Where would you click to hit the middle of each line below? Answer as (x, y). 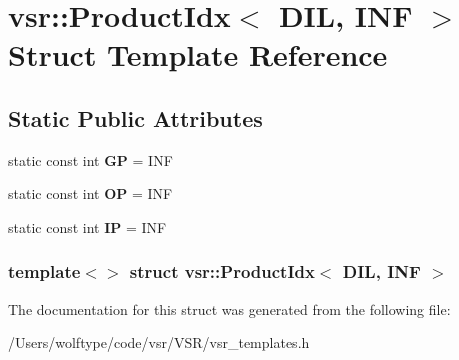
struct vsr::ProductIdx (222, 271)
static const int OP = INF (90, 193)
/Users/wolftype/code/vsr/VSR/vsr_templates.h (159, 342)
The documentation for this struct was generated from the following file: (229, 308)
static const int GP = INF (90, 159)
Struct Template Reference (198, 54)
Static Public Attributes (135, 117)
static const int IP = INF (87, 226)
